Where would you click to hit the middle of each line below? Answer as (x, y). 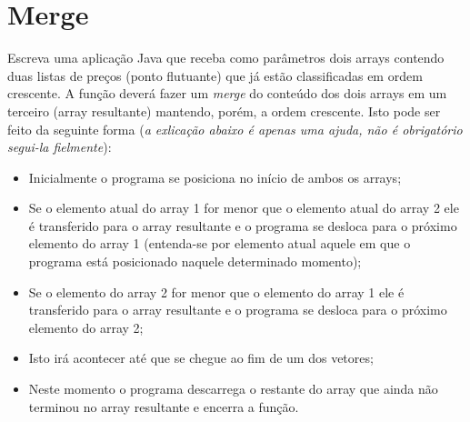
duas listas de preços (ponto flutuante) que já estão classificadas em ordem (215, 75)
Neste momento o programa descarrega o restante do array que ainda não (233, 389)
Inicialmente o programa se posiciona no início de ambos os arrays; (215, 177)
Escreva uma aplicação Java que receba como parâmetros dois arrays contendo (226, 58)
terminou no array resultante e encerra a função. (164, 406)
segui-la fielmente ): (60, 147)
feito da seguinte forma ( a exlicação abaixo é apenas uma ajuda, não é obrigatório (235, 129)
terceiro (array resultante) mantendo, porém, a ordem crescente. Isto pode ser (224, 111)
